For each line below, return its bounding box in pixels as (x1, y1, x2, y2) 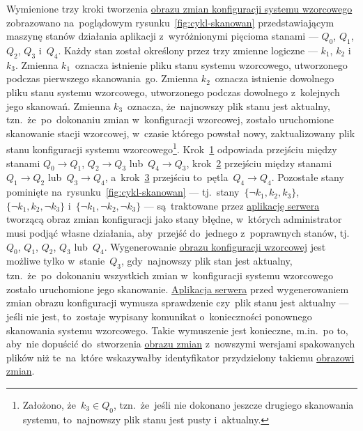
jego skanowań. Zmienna (6, 98, 111, 113)
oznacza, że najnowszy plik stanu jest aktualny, (128, 98, 330, 113)
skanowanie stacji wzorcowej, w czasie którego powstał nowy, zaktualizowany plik (6, 125, 355, 140)
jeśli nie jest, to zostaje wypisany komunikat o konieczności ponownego (6, 308, 312, 323)
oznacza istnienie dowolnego (215, 71, 334, 86)
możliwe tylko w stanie (6, 253, 105, 268)
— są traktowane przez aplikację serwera (144, 198, 320, 212)
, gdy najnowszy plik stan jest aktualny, (121, 253, 293, 268)
